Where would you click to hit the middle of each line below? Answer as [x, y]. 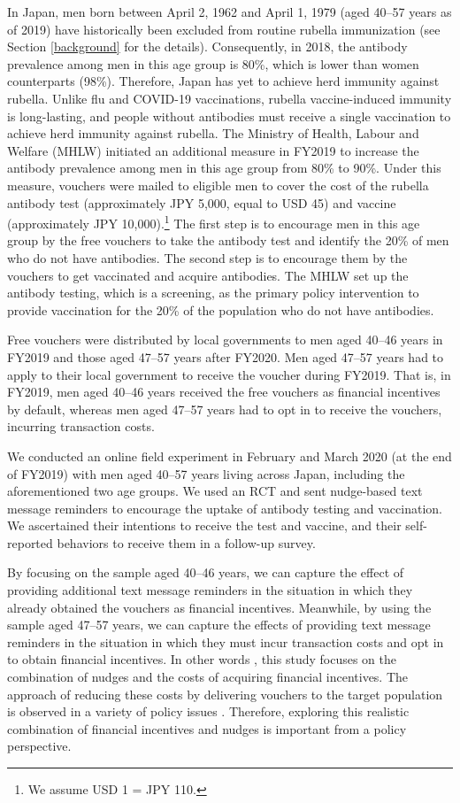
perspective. [39, 746]
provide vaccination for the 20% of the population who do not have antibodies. [221, 309]
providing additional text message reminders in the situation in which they [210, 590]
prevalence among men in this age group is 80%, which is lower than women [213, 63]
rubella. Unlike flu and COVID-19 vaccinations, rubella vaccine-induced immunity [230, 98]
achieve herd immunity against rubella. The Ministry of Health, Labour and [213, 133]
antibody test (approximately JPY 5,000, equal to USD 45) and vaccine [202, 202]
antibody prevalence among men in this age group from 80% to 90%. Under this [224, 168]
